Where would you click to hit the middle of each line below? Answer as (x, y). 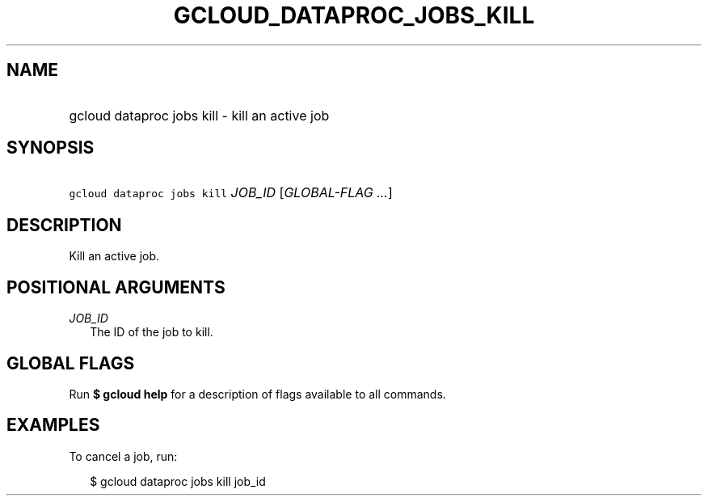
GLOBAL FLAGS (71, 363)
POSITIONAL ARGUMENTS (116, 287)
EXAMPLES (53, 425)
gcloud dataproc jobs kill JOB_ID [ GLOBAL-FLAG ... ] (231, 193)
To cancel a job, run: (123, 456)
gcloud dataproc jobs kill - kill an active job (199, 115)
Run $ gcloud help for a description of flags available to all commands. (257, 394)
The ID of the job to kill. (152, 332)
